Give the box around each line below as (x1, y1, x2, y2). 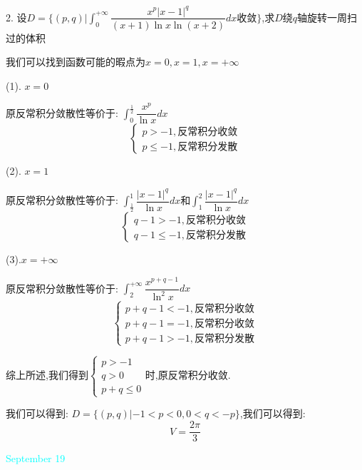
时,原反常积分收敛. (145, 367, 231, 382)
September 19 (6, 451, 66, 466)
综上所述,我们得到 (6, 367, 88, 382)
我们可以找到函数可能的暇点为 (6, 54, 145, 69)
